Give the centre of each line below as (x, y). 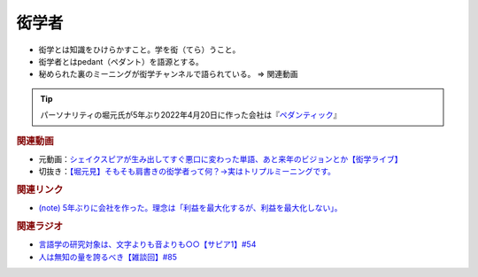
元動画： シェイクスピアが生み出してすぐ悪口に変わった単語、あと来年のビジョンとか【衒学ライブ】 (220, 158)
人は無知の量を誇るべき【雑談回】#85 (108, 257)
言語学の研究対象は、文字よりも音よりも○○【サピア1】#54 (147, 244)
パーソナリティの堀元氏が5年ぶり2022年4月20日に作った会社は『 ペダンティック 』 (191, 115)
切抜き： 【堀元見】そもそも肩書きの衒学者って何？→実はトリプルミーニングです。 (187, 172)
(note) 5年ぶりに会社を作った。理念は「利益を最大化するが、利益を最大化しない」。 (190, 208)
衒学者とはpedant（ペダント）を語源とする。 (121, 61)
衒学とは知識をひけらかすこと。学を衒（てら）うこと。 (139, 50)
